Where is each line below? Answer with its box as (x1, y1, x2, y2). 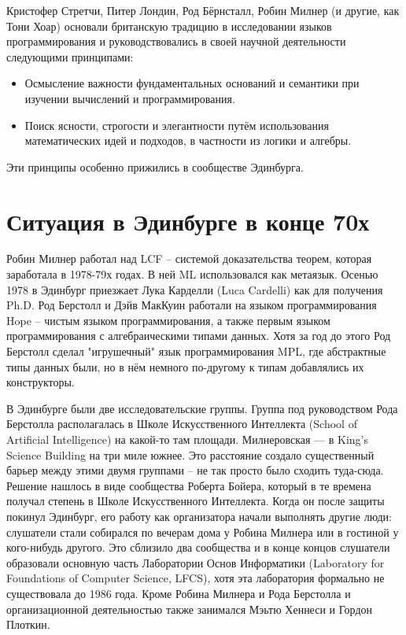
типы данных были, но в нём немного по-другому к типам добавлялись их (6, 358, 364, 375)
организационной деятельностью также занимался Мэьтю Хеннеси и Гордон (6, 600, 373, 617)
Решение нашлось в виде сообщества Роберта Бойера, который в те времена (6, 477, 371, 493)
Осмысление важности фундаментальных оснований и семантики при (24, 75, 360, 91)
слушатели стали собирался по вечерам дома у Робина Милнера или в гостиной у (6, 523, 399, 540)
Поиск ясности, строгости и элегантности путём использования (24, 116, 329, 133)
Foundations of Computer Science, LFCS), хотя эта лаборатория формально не (6, 570, 385, 586)
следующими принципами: (6, 48, 134, 65)
